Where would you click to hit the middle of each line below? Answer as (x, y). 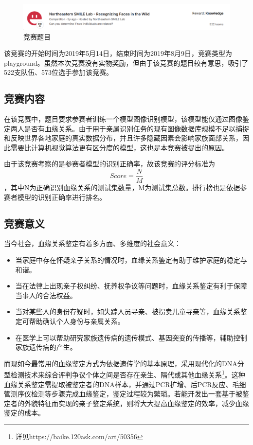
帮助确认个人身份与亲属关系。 (77, 321)
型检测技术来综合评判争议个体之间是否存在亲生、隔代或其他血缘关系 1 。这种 (125, 374)
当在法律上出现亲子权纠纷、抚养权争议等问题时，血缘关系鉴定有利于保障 (131, 286)
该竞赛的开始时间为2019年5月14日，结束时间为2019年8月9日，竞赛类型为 (118, 53)
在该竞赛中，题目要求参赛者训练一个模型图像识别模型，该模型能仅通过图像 (123, 119)
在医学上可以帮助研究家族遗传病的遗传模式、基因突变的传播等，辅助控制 (131, 337)
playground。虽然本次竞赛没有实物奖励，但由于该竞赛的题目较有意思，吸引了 (126, 62)
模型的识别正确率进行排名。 (62, 197)
